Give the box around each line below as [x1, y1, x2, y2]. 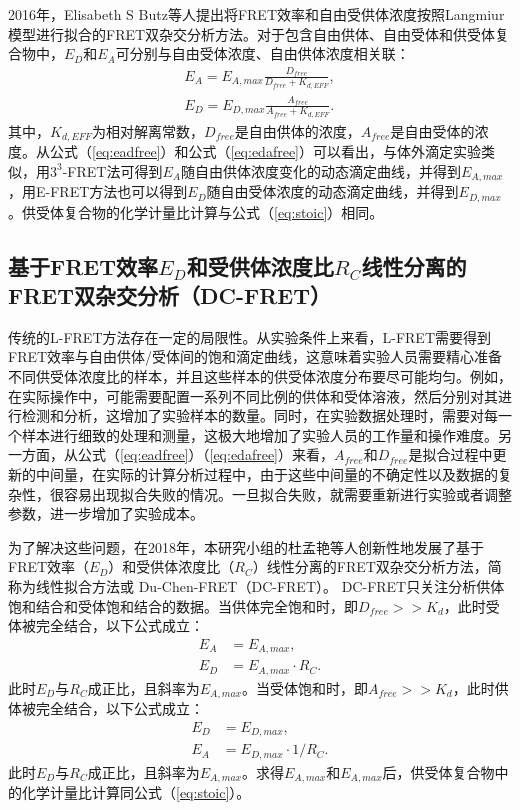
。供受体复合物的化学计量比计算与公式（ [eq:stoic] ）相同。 [8, 201, 384, 222]
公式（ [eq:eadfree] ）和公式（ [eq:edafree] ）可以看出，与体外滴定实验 [49, 141, 481, 162]
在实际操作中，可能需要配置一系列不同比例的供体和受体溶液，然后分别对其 [8, 385, 498, 406]
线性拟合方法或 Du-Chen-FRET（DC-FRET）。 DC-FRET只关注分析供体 [35, 576, 505, 597]
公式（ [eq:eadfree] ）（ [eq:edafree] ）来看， [77, 444, 334, 465]
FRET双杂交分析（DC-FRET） [8, 280, 332, 311]
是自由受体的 [390, 120, 475, 141]
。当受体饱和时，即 [241, 677, 368, 698]
